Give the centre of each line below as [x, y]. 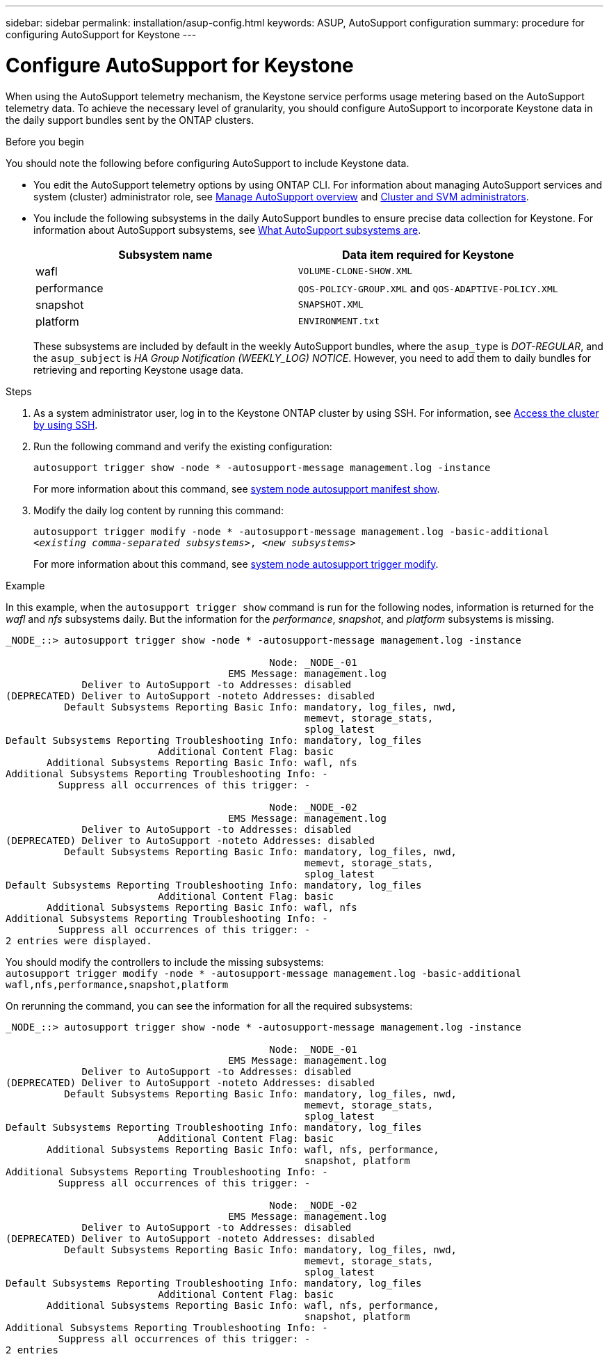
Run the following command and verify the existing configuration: [183, 446]
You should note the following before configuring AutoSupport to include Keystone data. [208, 163]
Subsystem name [165, 254]
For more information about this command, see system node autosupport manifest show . [237, 488]
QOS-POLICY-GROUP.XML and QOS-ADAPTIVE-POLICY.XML [428, 288]
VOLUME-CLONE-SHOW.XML [355, 271]
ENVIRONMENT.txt [339, 321]
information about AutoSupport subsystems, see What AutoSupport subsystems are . [227, 230]
